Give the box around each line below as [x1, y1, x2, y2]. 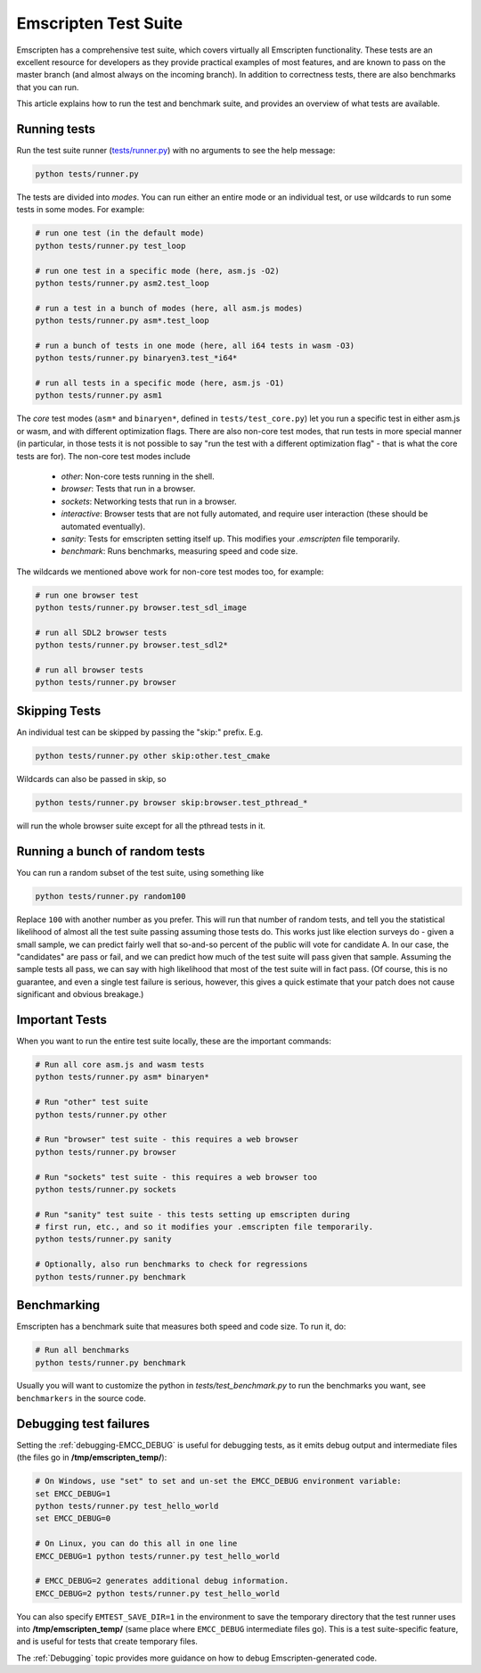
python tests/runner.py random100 [35, 891, 186, 901]
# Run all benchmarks [35, 1345, 130, 1356]
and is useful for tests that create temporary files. [16, 1636, 198, 1647]
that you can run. [16, 81, 79, 93]
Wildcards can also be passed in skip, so [16, 773, 167, 784]
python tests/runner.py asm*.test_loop [35, 316, 209, 326]
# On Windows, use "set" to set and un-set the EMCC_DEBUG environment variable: [35, 1476, 403, 1487]
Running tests [16, 121, 96, 136]
